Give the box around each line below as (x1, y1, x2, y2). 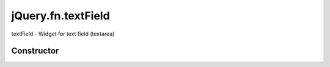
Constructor (11, 46, 59, 56)
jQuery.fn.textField (11, 9, 110, 22)
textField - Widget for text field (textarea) (11, 30, 115, 37)
